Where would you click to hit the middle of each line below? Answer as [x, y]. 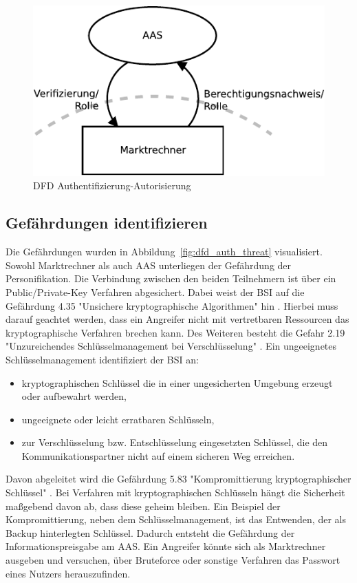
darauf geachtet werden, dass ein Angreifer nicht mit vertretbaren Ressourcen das [177, 319]
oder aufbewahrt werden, [74, 396]
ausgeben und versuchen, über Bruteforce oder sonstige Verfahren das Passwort [173, 560]
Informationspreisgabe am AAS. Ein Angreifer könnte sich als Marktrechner [166, 546]
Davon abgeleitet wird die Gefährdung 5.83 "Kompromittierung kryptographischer [178, 479]
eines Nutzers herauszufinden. [68, 573]
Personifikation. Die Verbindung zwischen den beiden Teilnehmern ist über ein [171, 278]
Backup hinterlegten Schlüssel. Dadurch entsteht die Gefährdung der [150, 532]
